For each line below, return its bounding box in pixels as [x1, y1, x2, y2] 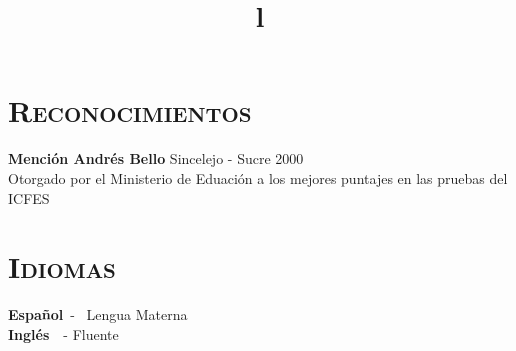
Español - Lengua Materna [8, 304, 188, 325]
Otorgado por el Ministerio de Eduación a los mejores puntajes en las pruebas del [8, 167, 508, 188]
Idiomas [8, 246, 116, 287]
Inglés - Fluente [8, 323, 119, 344]
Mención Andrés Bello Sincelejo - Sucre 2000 [8, 148, 304, 169]
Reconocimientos [8, 90, 252, 131]
